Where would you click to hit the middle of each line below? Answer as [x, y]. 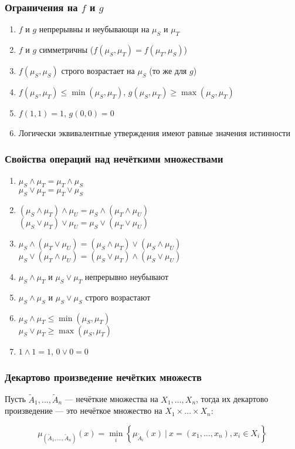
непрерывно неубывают [127, 277]
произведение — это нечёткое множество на [84, 411]
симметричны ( [66, 50]
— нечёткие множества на [111, 399]
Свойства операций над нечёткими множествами [114, 159]
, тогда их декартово [232, 399]
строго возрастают [118, 297]
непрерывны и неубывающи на [94, 29]
